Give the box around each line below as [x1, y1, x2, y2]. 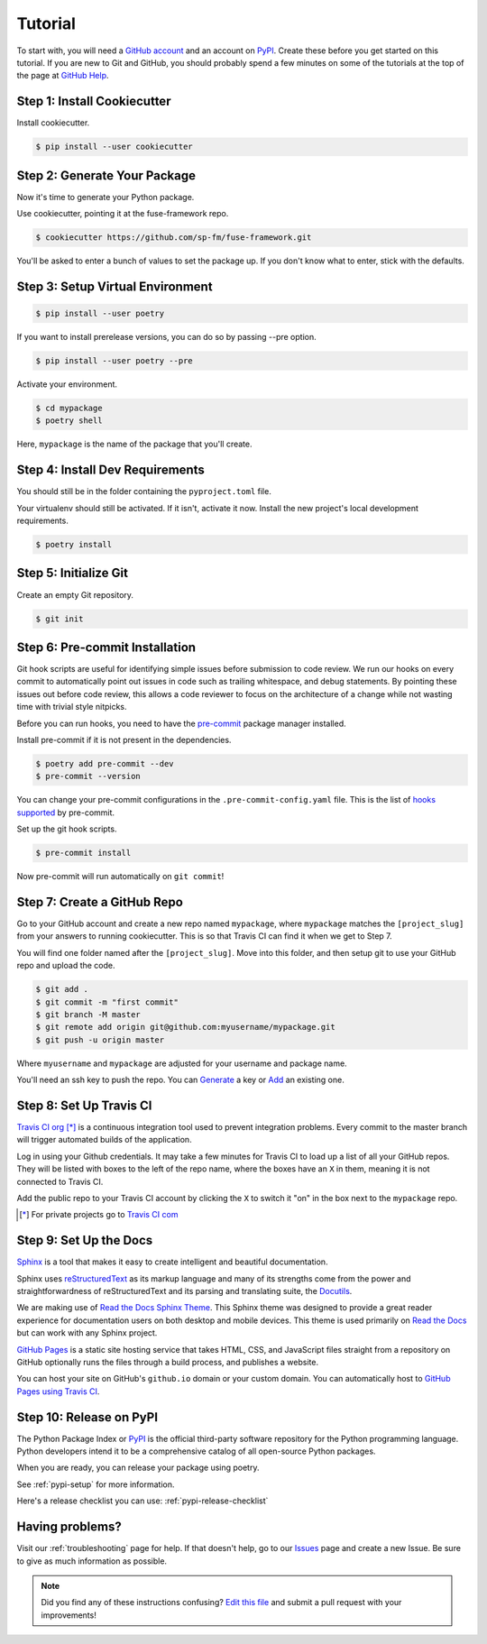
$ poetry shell [35, 416, 103, 426]
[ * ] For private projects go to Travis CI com [19, 1209, 179, 1220]
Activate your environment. [16, 379, 117, 390]
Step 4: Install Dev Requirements [16, 463, 205, 478]
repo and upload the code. [16, 960, 116, 971]
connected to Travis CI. [16, 1176, 104, 1187]
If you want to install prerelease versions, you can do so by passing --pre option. [16, 332, 317, 343]
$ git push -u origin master [35, 1034, 165, 1045]
